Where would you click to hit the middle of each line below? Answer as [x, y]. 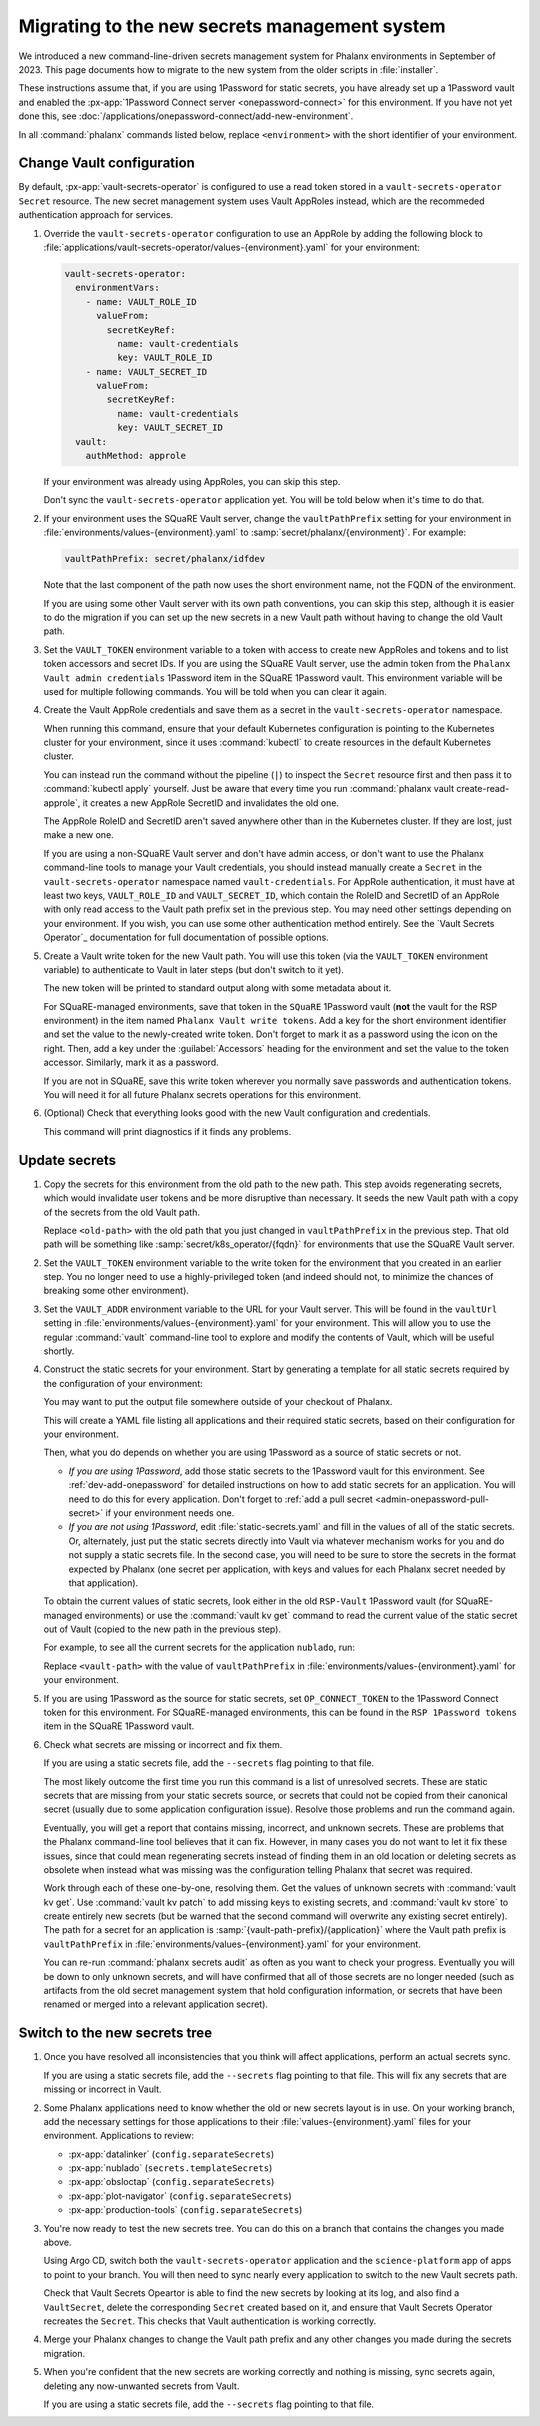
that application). [103, 1582]
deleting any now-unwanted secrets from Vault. [141, 2386]
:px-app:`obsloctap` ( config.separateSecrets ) [171, 2182]
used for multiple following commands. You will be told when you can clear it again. [215, 691]
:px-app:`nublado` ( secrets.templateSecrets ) [170, 2168]
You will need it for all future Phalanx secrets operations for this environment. [202, 1095]
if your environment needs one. [170, 1512]
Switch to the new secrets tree [115, 2033]
